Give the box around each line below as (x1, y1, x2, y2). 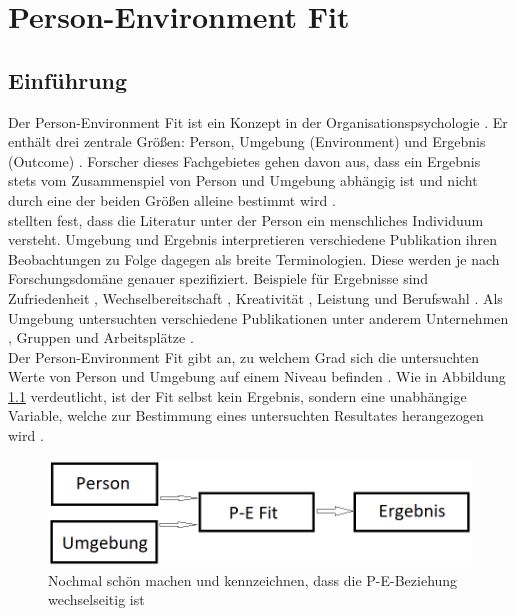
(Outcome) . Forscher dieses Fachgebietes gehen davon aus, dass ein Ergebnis (8, 150, 481, 171)
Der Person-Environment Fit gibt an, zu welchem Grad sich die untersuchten (8, 346, 480, 367)
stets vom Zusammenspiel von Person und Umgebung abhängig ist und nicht (8, 170, 478, 191)
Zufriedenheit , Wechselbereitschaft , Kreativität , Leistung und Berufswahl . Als (8, 287, 503, 308)
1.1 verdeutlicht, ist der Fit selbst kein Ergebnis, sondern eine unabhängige (8, 385, 467, 406)
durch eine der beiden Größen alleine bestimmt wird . (8, 189, 336, 210)
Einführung (8, 64, 128, 95)
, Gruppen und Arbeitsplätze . (8, 327, 194, 348)
